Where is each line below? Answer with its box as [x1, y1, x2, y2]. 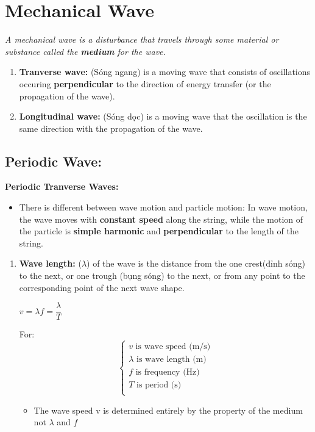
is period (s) [136, 381, 182, 390]
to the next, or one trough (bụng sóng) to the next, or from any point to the [19, 269, 305, 282]
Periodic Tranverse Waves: [5, 180, 119, 193]
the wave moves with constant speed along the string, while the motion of [19, 212, 303, 225]
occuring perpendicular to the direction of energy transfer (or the [19, 77, 271, 90]
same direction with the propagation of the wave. [19, 121, 203, 134]
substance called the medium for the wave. [5, 45, 166, 57]
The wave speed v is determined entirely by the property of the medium [34, 403, 303, 416]
